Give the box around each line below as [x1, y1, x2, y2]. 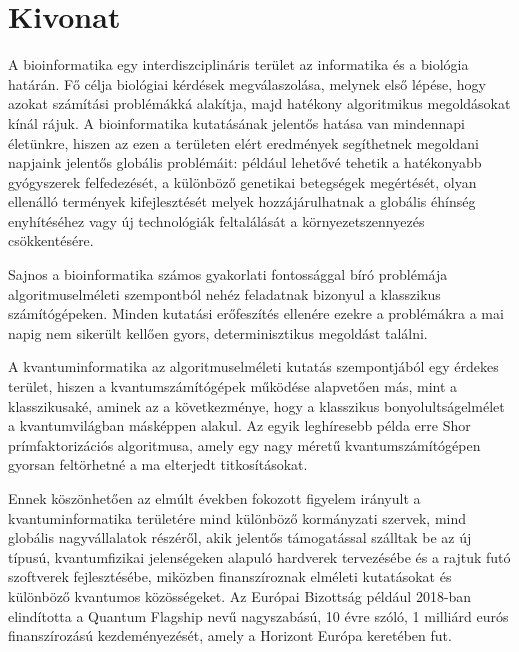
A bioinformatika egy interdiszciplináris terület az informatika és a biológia [8, 54, 469, 75]
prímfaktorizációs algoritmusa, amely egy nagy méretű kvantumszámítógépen [8, 434, 481, 455]
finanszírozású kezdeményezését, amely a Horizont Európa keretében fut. [8, 625, 452, 646]
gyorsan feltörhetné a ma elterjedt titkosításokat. [8, 454, 308, 475]
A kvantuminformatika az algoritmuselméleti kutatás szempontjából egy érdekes [8, 356, 499, 377]
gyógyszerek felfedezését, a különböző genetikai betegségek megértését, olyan [8, 171, 477, 192]
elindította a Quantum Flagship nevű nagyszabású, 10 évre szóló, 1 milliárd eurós [8, 605, 509, 626]
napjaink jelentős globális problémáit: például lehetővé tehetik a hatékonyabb [8, 152, 482, 173]
